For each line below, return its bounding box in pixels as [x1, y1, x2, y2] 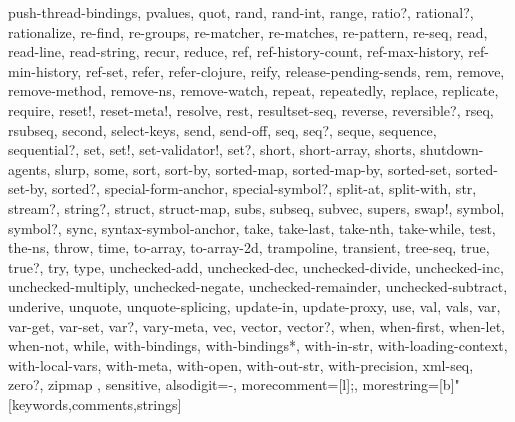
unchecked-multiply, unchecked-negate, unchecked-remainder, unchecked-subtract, [8, 276, 508, 297]
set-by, [8, 178, 48, 199]
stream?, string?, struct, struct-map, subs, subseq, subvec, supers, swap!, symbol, [8, 197, 505, 218]
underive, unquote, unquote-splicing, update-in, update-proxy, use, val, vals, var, [8, 295, 501, 316]
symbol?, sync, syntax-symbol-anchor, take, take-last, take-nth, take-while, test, [8, 217, 496, 238]
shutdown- [420, 139, 484, 160]
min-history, [8, 60, 82, 81]
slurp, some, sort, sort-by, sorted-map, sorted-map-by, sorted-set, [55, 158, 452, 179]
